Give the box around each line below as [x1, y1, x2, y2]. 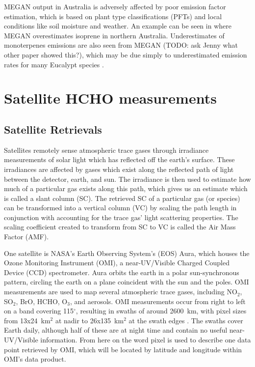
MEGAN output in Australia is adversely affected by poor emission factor [4, 1, 226, 11]
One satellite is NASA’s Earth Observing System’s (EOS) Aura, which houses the [4, 248, 250, 258]
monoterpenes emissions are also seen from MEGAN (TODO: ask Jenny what [4, 40, 238, 50]
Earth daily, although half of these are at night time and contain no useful [4, 325, 228, 335]
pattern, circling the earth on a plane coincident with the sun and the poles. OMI [4, 277, 249, 287]
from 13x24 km [4, 315, 51, 325]
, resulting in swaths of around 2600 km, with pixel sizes [76, 306, 247, 316]
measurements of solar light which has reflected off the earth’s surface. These [4, 154, 235, 165]
